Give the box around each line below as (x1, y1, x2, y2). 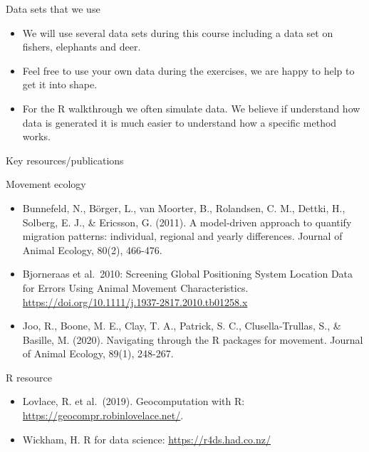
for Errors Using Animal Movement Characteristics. (22, 280, 249, 295)
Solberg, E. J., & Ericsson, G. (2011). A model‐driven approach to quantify (22, 214, 352, 229)
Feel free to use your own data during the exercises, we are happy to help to (22, 63, 355, 78)
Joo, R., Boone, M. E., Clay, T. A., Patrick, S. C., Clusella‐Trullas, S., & (22, 318, 341, 333)
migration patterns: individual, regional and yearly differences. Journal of (22, 228, 343, 243)
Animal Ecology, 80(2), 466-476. (22, 242, 162, 257)
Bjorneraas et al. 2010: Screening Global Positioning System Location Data (22, 266, 353, 281)
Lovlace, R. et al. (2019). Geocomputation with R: (22, 394, 245, 409)
